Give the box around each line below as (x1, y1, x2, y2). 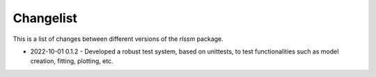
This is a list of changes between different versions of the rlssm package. (13, 35, 224, 43)
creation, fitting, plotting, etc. (30, 57, 114, 65)
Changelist (13, 10, 78, 26)
